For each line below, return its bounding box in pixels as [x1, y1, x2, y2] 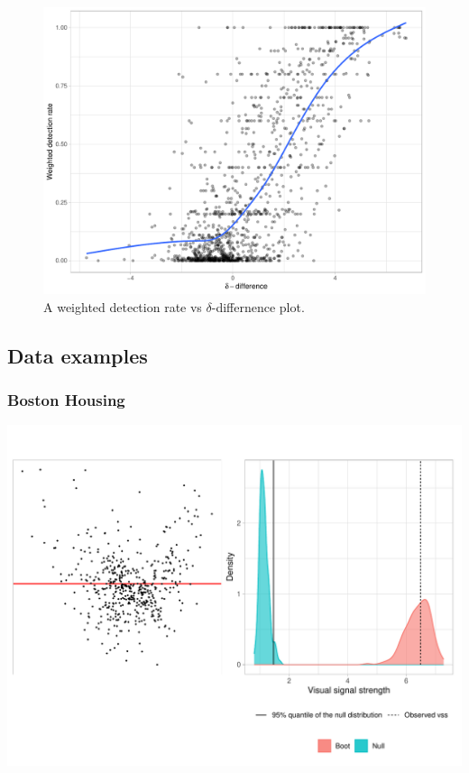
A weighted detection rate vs [43, 297, 202, 316]
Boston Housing [7, 388, 125, 410]
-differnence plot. [211, 297, 305, 316]
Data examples [7, 341, 148, 369]
